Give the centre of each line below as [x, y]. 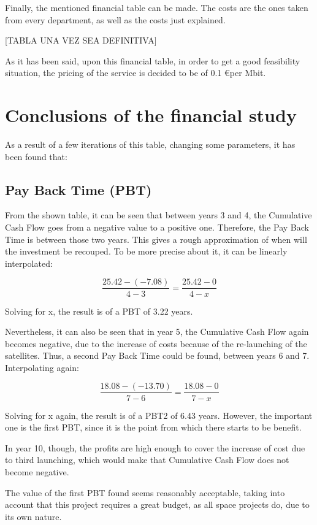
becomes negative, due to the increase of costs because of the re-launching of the [156, 343]
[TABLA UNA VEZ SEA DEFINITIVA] [81, 40]
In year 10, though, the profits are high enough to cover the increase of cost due [155, 447]
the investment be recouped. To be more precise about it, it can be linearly [146, 251]
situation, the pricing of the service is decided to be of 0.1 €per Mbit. [136, 73]
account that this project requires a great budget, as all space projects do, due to [157, 504]
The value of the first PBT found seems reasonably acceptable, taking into [145, 492]
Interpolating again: [42, 367]
